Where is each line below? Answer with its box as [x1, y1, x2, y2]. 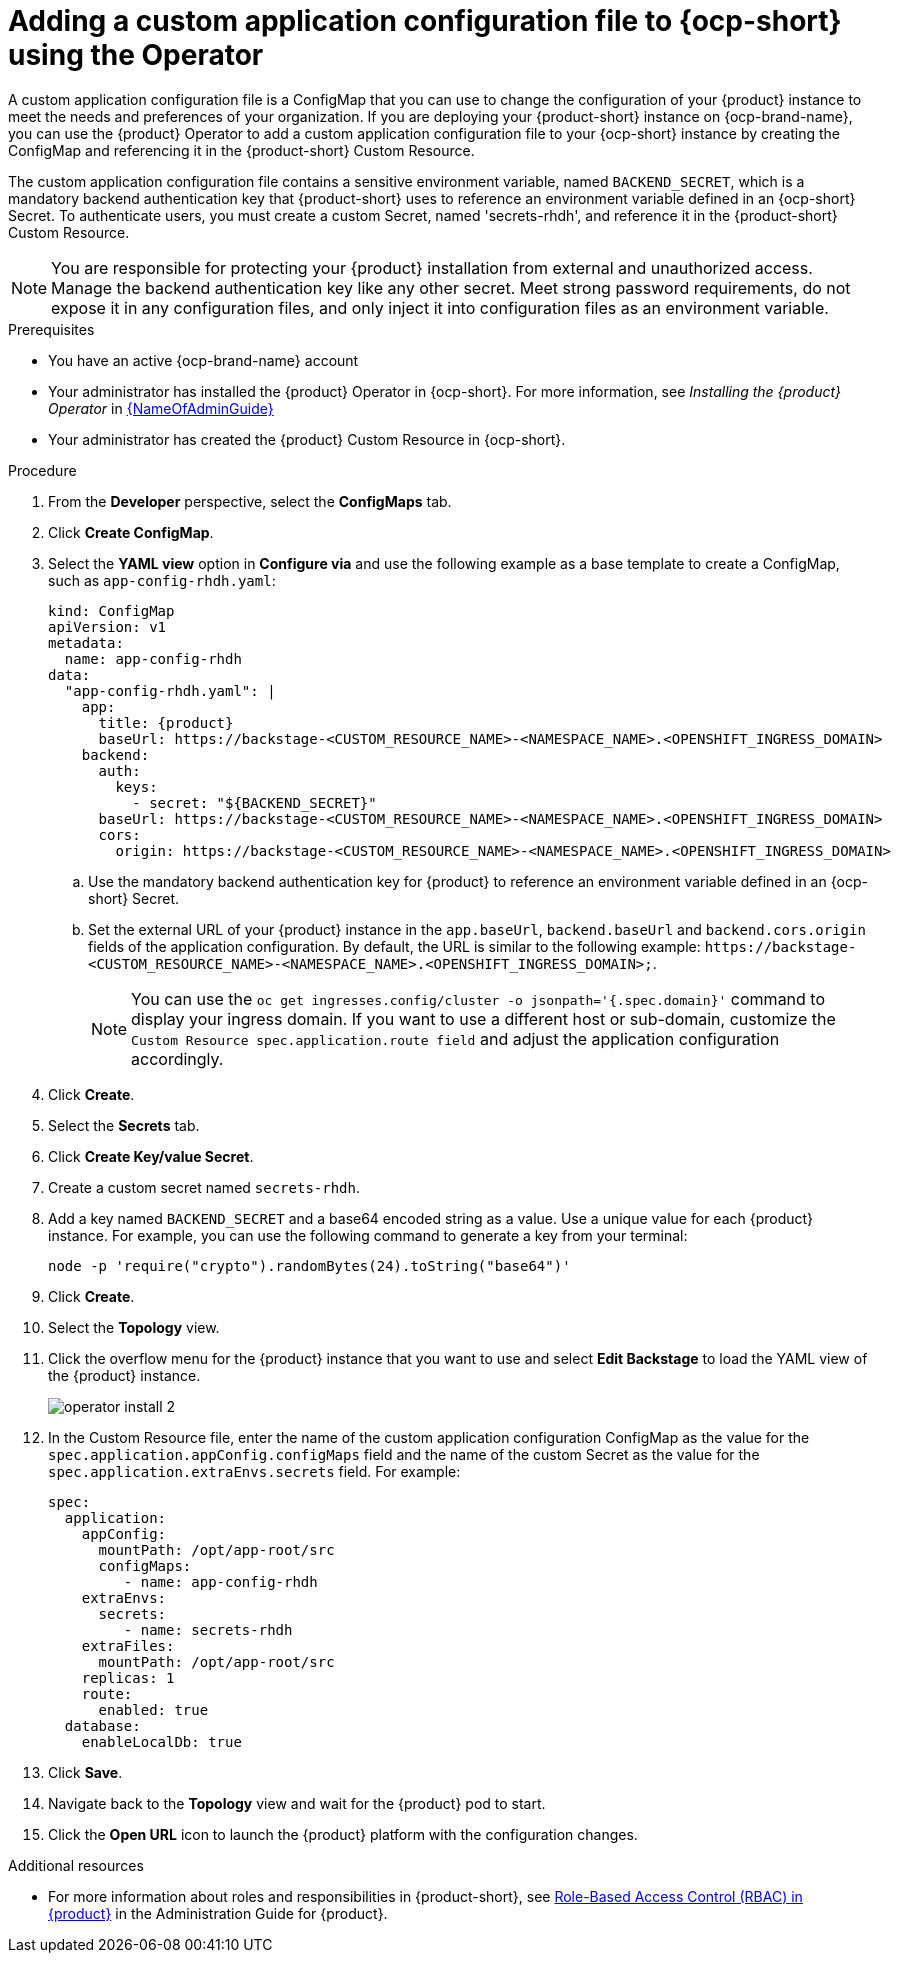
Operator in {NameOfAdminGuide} [48, 399, 274, 417]
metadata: [48, 634, 124, 651]
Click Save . [48, 1763, 123, 1781]
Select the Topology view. [48, 1318, 220, 1336]
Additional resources [8, 1856, 144, 1874]
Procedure [8, 461, 77, 479]
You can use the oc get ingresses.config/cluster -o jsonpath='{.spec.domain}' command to [131, 988, 826, 1009]
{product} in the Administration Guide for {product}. [48, 1904, 388, 1922]
